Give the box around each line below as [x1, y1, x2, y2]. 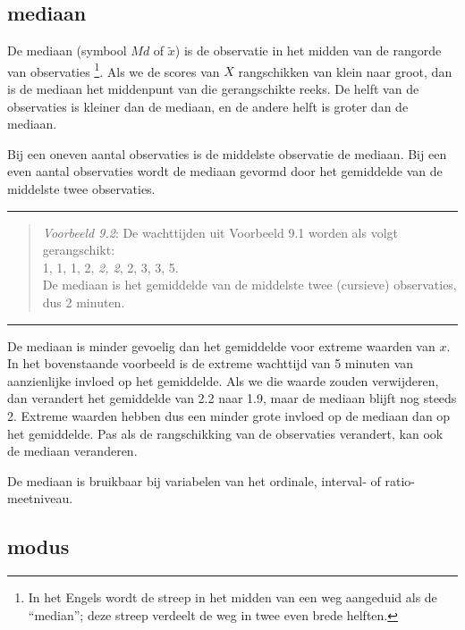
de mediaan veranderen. [7, 441, 138, 460]
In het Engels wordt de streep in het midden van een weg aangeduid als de [28, 588, 437, 607]
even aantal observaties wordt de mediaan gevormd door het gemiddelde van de [7, 162, 443, 181]
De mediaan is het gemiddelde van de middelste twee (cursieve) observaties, [42, 275, 457, 294]
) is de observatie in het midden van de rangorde [174, 41, 442, 60]
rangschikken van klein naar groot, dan [238, 62, 452, 80]
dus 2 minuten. [42, 292, 125, 311]
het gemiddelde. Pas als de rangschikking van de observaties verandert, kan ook [7, 424, 444, 442]
